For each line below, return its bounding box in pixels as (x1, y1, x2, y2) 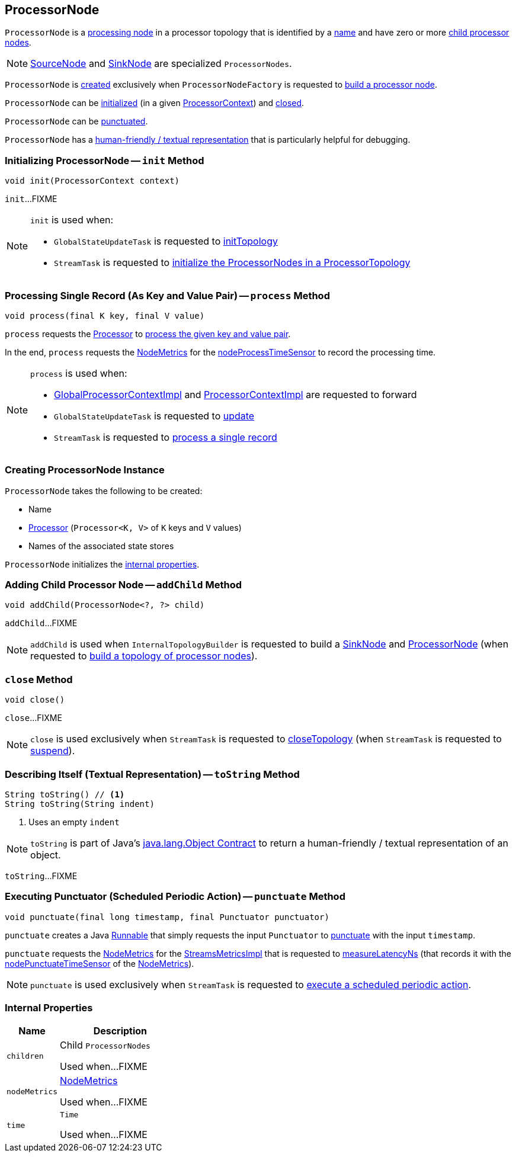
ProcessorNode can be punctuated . (5, 116, 148, 127)
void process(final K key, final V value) (5, 310, 205, 321)
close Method (5, 673, 73, 685)
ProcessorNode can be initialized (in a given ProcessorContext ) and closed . (5, 98, 305, 108)
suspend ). (30, 745, 75, 757)
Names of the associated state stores (28, 540, 174, 551)
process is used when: (30, 367, 127, 379)
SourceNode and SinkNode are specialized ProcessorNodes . (30, 57, 292, 70)
